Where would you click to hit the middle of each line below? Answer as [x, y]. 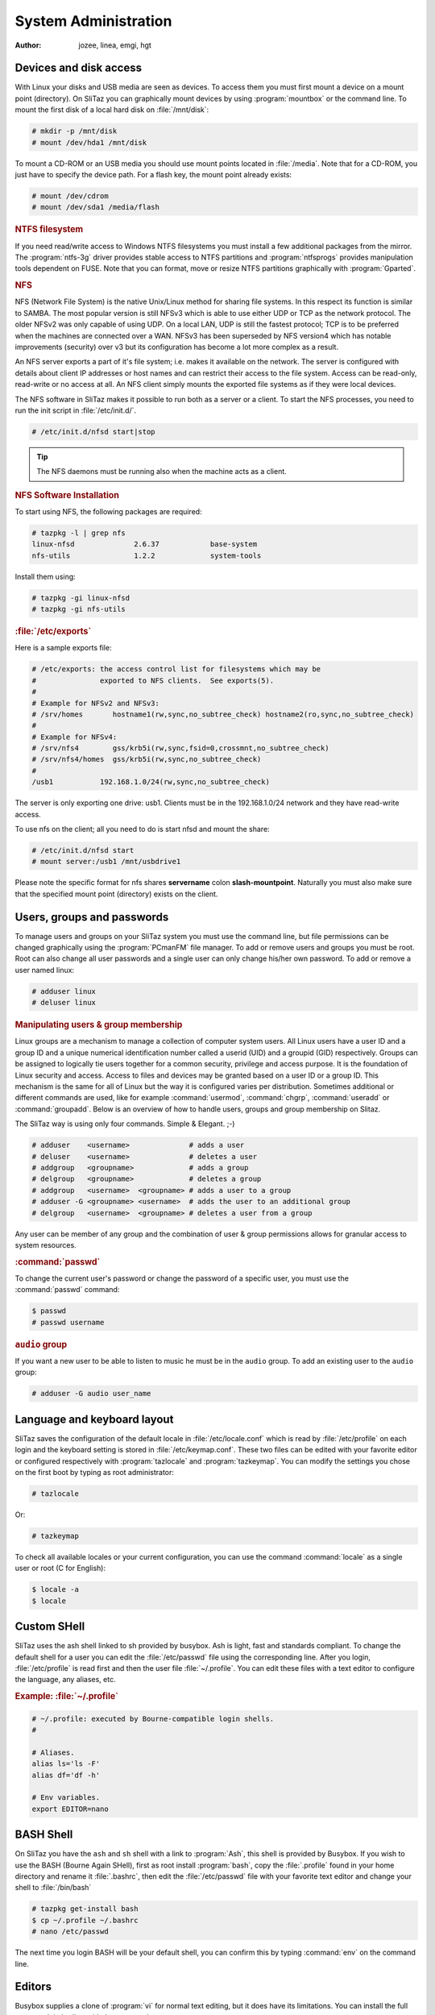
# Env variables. [66, 1798]
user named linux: [45, 970]
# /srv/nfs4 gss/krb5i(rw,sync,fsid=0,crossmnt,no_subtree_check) [180, 748]
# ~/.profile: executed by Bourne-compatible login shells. [153, 1718]
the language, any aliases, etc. [65, 1680]
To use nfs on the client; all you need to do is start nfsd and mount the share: [142, 829]
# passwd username [68, 1322]
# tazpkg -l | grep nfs [79, 533]
